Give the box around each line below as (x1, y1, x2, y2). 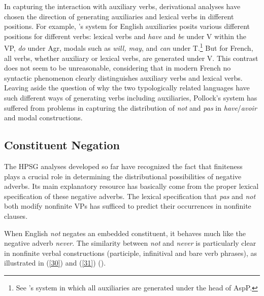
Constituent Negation (4, 137, 120, 153)
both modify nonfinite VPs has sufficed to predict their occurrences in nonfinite (4, 201, 251, 211)
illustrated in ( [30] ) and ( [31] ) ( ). (4, 257, 106, 268)
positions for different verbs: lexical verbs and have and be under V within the (4, 30, 247, 41)
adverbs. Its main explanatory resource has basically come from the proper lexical (4, 181, 259, 191)
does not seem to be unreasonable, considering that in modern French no (4, 62, 231, 73)
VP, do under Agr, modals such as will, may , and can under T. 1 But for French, (4, 41, 253, 53)
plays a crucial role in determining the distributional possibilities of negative (4, 171, 242, 181)
